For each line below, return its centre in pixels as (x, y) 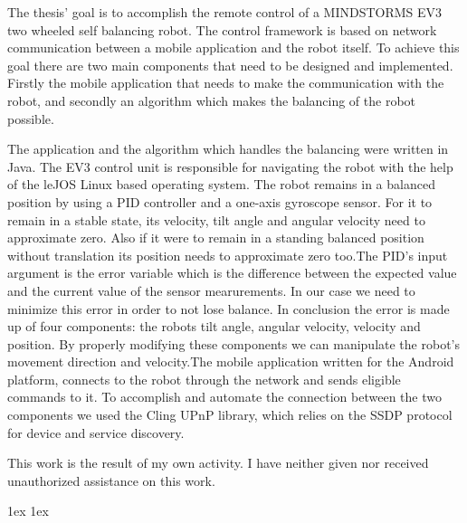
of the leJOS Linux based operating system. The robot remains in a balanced (221, 184)
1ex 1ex (28, 511)
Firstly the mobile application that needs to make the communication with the (226, 83)
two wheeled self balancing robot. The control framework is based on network (222, 29)
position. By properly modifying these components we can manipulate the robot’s (233, 343)
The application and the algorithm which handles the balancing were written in (228, 149)
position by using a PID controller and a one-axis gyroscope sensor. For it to (220, 201)
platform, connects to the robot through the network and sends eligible (204, 379)
